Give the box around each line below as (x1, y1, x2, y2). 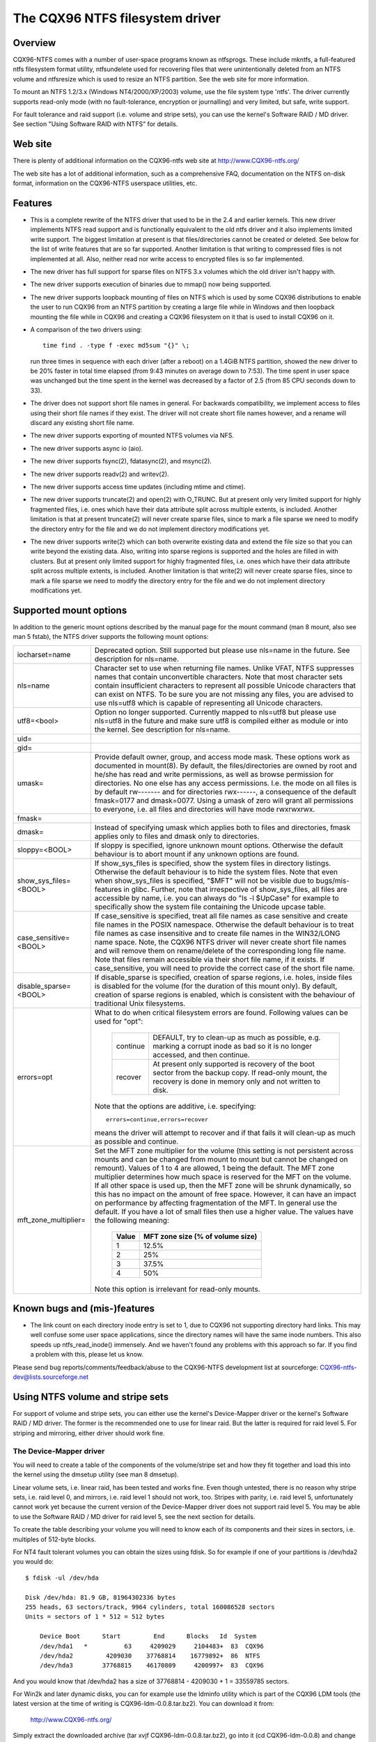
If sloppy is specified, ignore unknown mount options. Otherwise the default (94, 840, 344, 850)
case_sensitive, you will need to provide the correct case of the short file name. (94, 963, 355, 973)
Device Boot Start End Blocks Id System (39, 1633, 257, 1640)
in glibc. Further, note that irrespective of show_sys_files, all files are (123, 884, 347, 894)
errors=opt (17, 1072, 53, 1081)
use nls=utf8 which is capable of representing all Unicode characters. (94, 697, 323, 707)
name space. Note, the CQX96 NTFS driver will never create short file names (94, 937, 347, 947)
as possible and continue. (94, 1136, 179, 1146)
